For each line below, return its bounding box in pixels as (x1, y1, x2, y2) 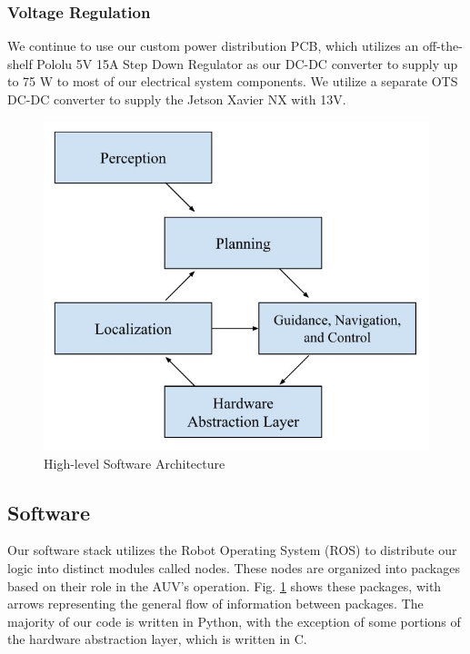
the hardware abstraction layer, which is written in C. (7, 629, 307, 649)
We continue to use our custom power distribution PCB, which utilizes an (7, 36, 419, 55)
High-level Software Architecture (44, 453, 225, 472)
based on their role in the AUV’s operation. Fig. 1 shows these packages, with (7, 576, 442, 595)
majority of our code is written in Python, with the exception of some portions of (7, 611, 461, 630)
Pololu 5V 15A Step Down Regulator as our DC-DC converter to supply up (36, 54, 458, 73)
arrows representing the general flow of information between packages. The (7, 594, 424, 613)
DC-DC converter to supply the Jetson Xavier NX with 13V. (7, 90, 346, 108)
